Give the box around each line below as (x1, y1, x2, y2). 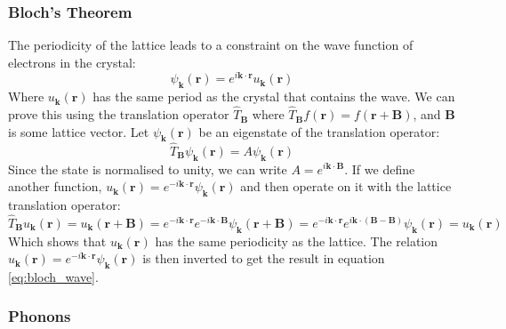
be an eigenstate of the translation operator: (198, 122, 440, 140)
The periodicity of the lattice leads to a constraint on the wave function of (8, 36, 414, 54)
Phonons (8, 305, 71, 327)
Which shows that (8, 231, 107, 250)
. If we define (344, 159, 415, 178)
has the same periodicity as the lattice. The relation (155, 231, 438, 250)
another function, (8, 177, 102, 196)
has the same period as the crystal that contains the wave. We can (92, 87, 455, 106)
